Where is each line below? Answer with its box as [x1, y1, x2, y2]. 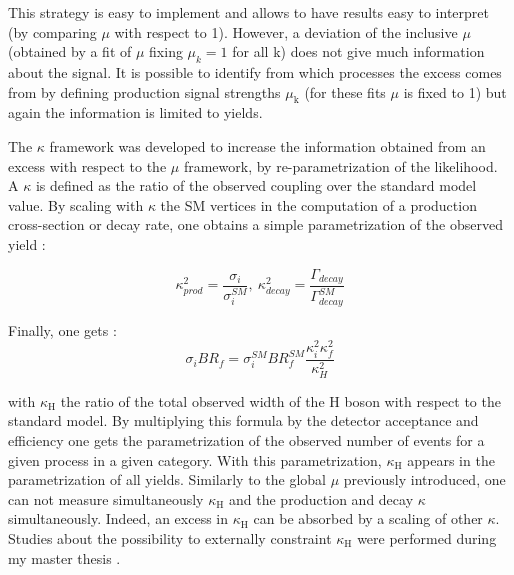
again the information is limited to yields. [8, 102, 263, 123]
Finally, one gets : [8, 319, 117, 340]
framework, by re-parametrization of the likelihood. [183, 155, 498, 176]
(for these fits [304, 81, 386, 102]
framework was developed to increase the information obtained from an [49, 135, 486, 156]
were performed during [357, 527, 497, 548]
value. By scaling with [8, 194, 144, 215]
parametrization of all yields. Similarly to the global [8, 469, 326, 490]
